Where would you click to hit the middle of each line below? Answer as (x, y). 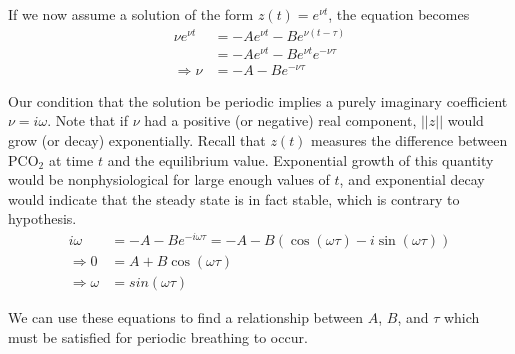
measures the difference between (409, 140)
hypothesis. (42, 218)
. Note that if (88, 120)
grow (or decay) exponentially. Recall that (137, 140)
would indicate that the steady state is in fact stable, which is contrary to (234, 198)
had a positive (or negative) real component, (280, 120)
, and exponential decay (412, 179)
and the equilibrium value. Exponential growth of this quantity (300, 159)
